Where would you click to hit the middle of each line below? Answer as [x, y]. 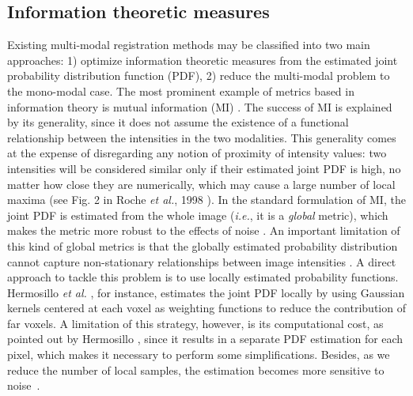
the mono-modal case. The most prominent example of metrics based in [181, 91]
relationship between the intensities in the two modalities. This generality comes [202, 137]
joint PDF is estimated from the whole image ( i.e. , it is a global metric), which [198, 215]
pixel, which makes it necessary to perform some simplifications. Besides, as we [199, 355]
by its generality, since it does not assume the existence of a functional [178, 122]
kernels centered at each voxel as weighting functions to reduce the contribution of [206, 308]
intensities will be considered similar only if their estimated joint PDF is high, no [204, 168]
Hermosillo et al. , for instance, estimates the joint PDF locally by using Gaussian [206, 292]
